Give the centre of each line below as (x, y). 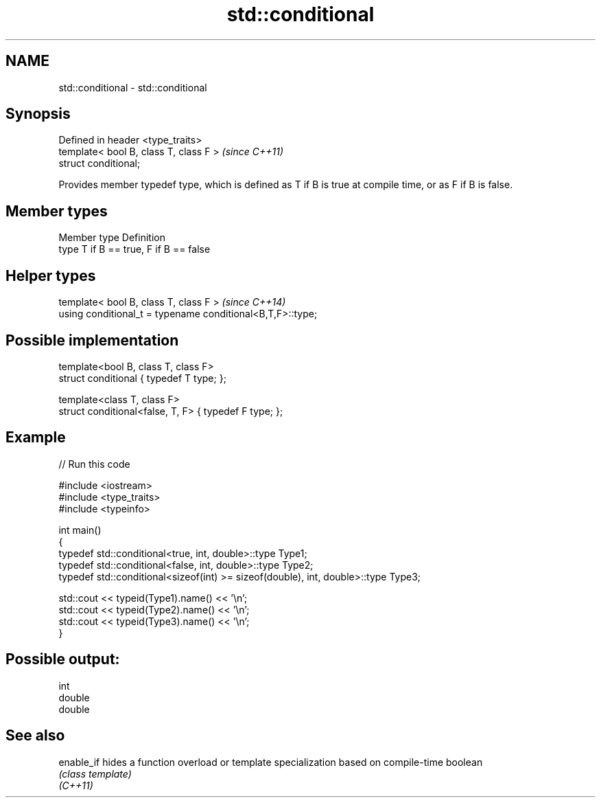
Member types (57, 211)
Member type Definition (112, 238)
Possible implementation (92, 340)
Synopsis (38, 114)
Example (36, 438)
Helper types (51, 275)
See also (35, 736)
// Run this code (94, 464)
